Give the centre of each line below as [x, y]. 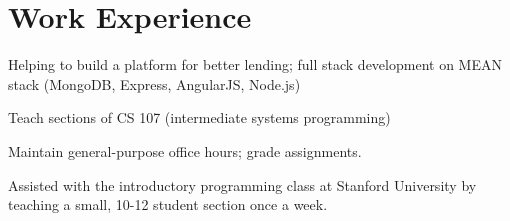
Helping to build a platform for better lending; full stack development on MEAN [255, 64]
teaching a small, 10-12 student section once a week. [168, 204]
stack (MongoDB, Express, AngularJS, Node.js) [154, 83]
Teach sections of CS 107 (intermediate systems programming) [199, 117]
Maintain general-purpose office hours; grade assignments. [185, 150]
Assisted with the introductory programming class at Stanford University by [242, 184]
